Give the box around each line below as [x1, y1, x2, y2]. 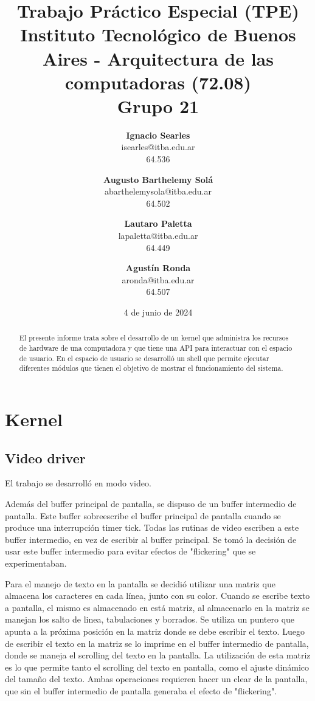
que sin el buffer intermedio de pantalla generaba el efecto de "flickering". [5, 684, 277, 697]
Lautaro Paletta [124, 217, 192, 230]
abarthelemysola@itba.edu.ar [105, 185, 212, 198]
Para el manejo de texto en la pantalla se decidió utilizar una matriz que [5, 577, 275, 590]
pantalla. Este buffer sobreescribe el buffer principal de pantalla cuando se [5, 509, 281, 522]
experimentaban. [5, 556, 67, 569]
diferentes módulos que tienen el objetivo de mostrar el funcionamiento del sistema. [19, 363, 283, 373]
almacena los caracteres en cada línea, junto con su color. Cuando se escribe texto [5, 589, 310, 602]
